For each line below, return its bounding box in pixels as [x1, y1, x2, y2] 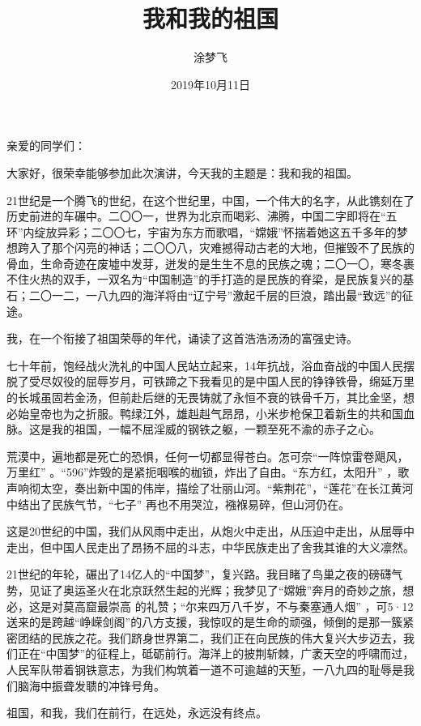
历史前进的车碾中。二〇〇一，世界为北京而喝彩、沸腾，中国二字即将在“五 [6, 207, 398, 224]
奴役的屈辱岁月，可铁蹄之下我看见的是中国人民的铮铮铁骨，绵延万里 [51, 373, 415, 390]
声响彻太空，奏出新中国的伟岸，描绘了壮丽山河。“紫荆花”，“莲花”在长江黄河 [6, 480, 414, 496]
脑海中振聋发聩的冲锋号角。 [17, 677, 165, 694]
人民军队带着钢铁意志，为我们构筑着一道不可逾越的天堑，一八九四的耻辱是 [6, 660, 403, 677]
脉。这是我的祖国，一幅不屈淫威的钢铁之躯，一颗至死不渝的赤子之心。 [6, 421, 381, 438]
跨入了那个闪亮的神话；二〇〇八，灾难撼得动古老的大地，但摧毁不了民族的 [17, 239, 415, 256]
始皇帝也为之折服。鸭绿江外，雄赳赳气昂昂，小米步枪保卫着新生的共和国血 [17, 404, 415, 421]
